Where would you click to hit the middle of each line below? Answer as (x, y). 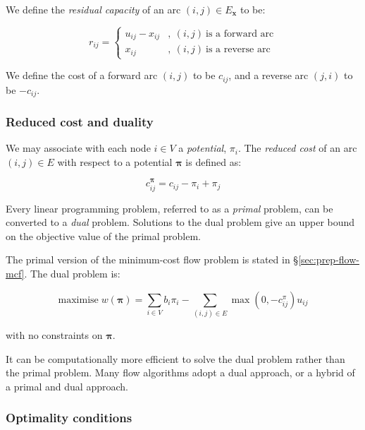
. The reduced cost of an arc (297, 148)
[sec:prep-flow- (329, 259)
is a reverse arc (238, 50)
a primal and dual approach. (67, 386)
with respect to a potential (115, 161)
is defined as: (214, 161)
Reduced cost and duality (80, 121)
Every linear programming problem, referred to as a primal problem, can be (169, 208)
